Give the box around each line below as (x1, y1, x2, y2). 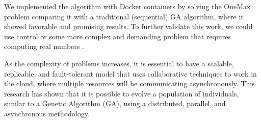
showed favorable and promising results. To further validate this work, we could (4, 21, 253, 32)
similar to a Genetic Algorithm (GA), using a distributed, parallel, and (4, 98, 226, 109)
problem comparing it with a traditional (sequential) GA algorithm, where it (4, 11, 244, 21)
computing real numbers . (4, 41, 84, 52)
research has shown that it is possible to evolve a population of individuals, (4, 88, 239, 99)
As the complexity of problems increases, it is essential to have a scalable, (4, 58, 234, 68)
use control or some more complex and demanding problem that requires (4, 31, 231, 41)
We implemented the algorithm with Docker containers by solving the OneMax (4, 1, 251, 11)
